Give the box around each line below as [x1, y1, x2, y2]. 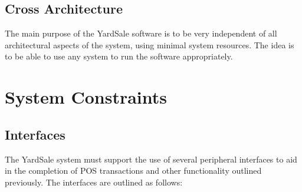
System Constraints [5, 85, 167, 109]
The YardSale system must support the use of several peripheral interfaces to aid [5, 153, 297, 165]
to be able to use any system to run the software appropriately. [5, 50, 233, 62]
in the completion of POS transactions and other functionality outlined [5, 164, 262, 177]
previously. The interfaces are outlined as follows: [5, 176, 183, 188]
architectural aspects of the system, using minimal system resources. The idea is [5, 38, 294, 51]
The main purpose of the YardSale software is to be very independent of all [5, 27, 277, 39]
